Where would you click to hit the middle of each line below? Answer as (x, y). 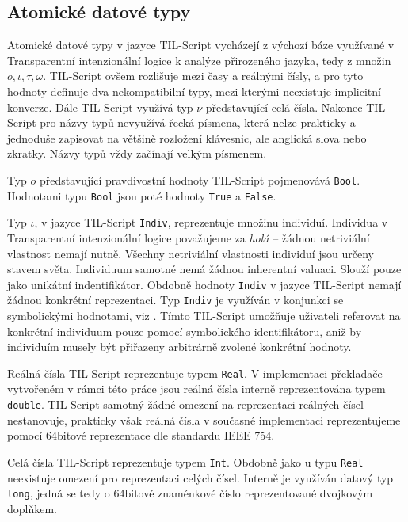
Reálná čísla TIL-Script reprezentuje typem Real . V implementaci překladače (195, 373)
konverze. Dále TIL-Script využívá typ (100, 107)
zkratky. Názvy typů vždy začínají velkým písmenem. (137, 153)
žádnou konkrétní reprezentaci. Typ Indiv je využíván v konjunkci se (175, 300)
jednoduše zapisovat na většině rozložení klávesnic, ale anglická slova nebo (187, 137)
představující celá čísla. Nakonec (284, 107)
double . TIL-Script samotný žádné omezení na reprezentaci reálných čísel (185, 404)
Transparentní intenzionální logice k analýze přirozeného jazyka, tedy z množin (199, 60)
